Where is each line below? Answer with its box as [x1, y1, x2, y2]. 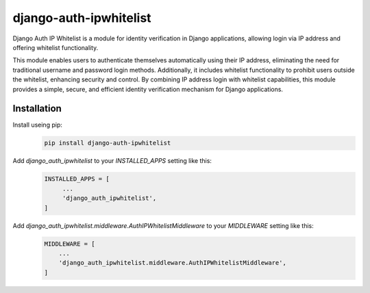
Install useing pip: [12, 120, 63, 129]
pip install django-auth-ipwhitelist [44, 139, 171, 147]
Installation [12, 103, 62, 114]
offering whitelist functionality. [12, 43, 99, 51]
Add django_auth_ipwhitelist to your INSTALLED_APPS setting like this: [12, 157, 212, 165]
